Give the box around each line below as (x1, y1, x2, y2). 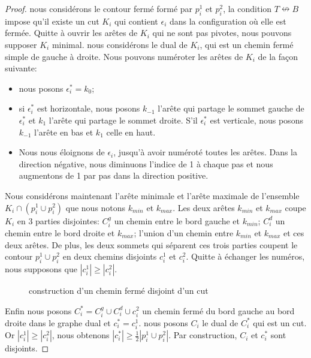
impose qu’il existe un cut (5, 14, 99, 27)
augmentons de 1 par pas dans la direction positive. (19, 169, 209, 182)
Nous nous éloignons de (19, 146, 105, 158)
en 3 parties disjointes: (17, 214, 99, 227)
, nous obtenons (52, 329, 110, 341)
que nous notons (65, 201, 126, 213)
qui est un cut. (253, 316, 307, 329)
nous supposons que (5, 262, 77, 275)
